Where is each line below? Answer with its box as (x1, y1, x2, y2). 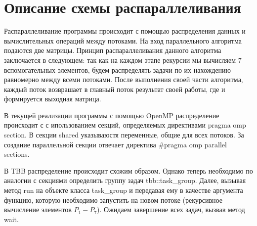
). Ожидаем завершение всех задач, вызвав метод (97, 204, 245, 215)
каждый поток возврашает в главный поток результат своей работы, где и (4, 84, 225, 94)
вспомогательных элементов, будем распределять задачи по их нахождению (4, 64, 231, 75)
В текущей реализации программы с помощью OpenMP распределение (4, 110, 219, 120)
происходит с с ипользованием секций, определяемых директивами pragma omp (4, 120, 246, 130)
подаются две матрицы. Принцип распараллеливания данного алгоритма (4, 45, 221, 55)
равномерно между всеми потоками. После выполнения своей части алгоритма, (4, 74, 243, 85)
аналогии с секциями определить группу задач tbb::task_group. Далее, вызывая (4, 175, 246, 185)
